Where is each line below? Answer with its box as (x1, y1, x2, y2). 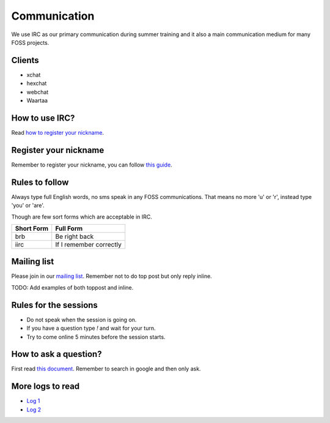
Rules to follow (11, 177, 69, 187)
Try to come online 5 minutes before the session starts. (26, 333, 166, 340)
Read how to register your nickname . (11, 129, 104, 136)
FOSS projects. (11, 39, 50, 46)
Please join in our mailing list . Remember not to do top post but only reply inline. (11, 272, 212, 280)
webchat (26, 88, 49, 95)
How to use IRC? (11, 113, 75, 123)
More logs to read (11, 381, 80, 392)
